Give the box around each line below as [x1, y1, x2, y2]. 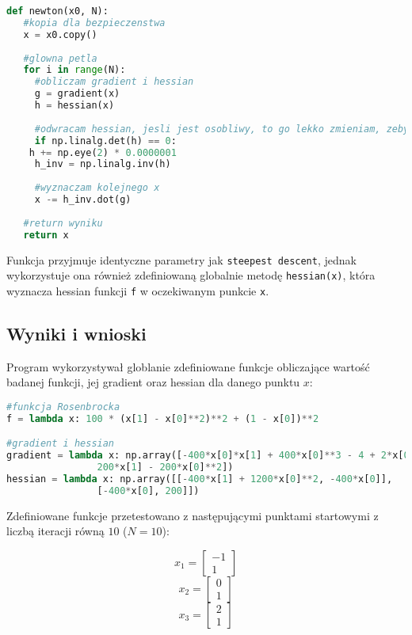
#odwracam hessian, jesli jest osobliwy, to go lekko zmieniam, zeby [34, 123, 410, 135]
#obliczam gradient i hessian [34, 76, 194, 88]
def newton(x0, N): [6, 6, 109, 17]
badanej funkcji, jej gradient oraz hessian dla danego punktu [6, 374, 300, 390]
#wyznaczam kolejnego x [34, 182, 160, 194]
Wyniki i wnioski [6, 321, 147, 345]
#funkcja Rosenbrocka [6, 401, 120, 413]
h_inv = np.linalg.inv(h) [34, 158, 171, 170]
